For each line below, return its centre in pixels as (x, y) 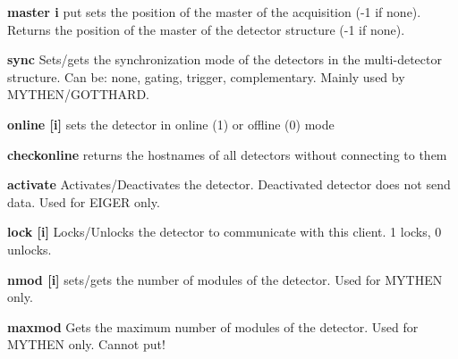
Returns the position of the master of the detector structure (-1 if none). (206, 29)
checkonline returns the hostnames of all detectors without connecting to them (227, 154)
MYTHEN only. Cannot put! (86, 344)
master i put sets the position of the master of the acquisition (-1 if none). (214, 12)
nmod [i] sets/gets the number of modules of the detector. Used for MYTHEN (225, 279)
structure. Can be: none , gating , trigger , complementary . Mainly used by (206, 76)
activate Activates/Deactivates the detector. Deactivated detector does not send (229, 184)
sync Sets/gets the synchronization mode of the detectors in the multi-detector (225, 59)
